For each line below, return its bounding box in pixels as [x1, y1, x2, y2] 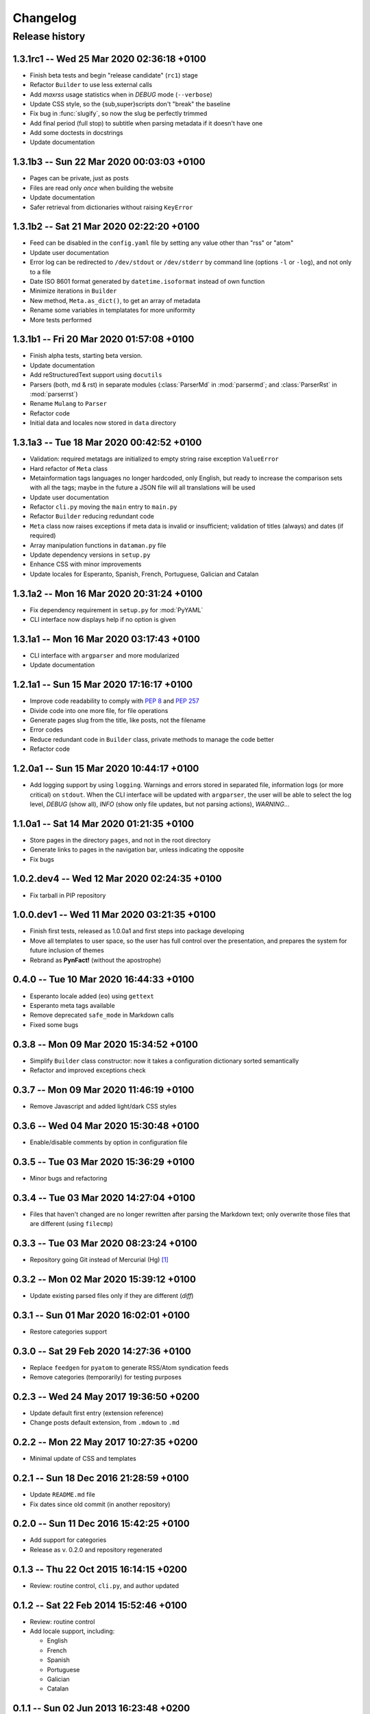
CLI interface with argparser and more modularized [29, 651, 180, 660]
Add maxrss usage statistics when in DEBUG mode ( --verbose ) [29, 90, 212, 99]
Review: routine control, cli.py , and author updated [29, 1581, 180, 1590]
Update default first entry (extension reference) [29, 1409, 164, 1417]
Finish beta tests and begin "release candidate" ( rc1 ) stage [29, 71, 198, 79]
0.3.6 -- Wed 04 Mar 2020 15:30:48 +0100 [12, 1120, 200, 1131]
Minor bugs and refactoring [29, 1174, 108, 1182]
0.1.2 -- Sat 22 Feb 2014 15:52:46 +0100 [12, 1600, 188, 1611]
